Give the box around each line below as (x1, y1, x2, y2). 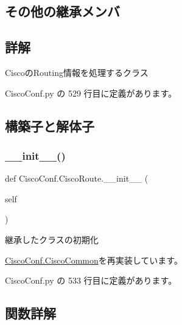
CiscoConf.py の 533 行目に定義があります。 (5, 274, 177, 287)
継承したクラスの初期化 (5, 233, 99, 245)
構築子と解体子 (5, 116, 94, 135)
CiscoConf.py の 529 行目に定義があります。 (5, 86, 177, 99)
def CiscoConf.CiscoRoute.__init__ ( (5, 172, 149, 185)
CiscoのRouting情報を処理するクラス (5, 66, 149, 78)
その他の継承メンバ (5, 2, 120, 21)
